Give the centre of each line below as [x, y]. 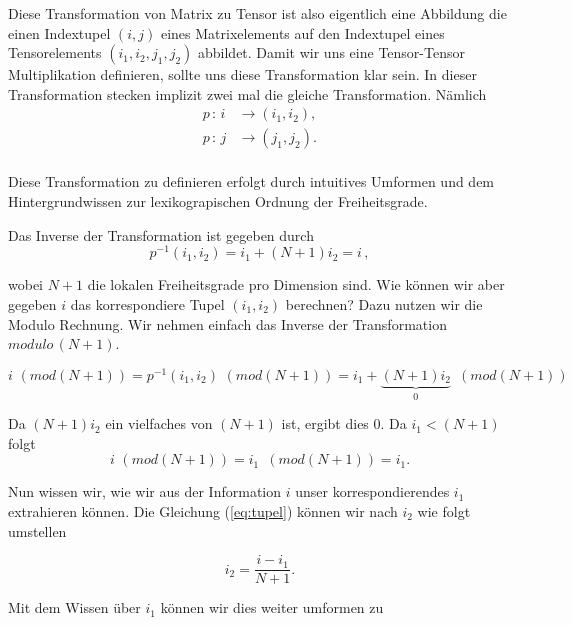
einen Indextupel [59, 32]
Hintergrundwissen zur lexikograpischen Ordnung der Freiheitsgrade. [218, 201]
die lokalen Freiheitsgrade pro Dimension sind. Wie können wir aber [296, 284]
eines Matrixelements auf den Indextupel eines [302, 32]
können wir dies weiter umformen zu [272, 607]
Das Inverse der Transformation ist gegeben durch [161, 234]
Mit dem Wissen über [74, 607]
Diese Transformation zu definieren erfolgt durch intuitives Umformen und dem [251, 181]
